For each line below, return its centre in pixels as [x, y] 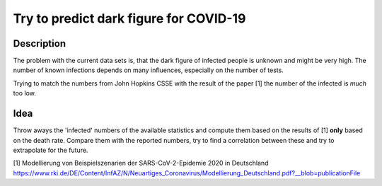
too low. [25, 93]
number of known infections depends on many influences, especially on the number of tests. [149, 70]
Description [40, 43]
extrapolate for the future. [51, 150]
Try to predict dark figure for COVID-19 [129, 18]
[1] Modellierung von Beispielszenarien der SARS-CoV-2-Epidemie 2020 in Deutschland [141, 163]
